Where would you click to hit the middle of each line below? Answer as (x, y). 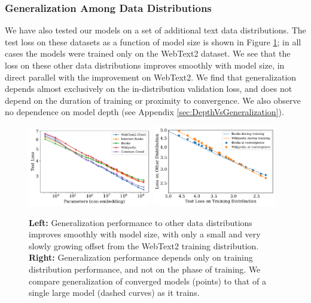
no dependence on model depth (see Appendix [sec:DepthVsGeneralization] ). (144, 112)
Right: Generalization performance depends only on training (141, 257)
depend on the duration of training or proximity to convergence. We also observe (153, 100)
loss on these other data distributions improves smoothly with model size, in (145, 65)
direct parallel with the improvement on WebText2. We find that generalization (151, 77)
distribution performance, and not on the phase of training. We (145, 269)
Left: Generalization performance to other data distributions (141, 222)
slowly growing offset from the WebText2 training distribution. (144, 245)
